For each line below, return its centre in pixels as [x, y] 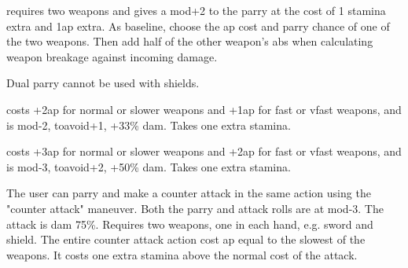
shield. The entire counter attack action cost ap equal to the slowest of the [186, 239]
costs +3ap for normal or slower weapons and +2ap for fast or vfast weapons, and [204, 151]
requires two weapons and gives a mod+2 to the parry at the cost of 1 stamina [196, 10]
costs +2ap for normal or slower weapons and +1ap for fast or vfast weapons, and [204, 109]
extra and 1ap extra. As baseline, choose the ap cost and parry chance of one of [198, 26]
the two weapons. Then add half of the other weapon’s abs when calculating [190, 41]
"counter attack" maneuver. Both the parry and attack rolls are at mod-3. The [195, 208]
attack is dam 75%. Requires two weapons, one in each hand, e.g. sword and [190, 224]
